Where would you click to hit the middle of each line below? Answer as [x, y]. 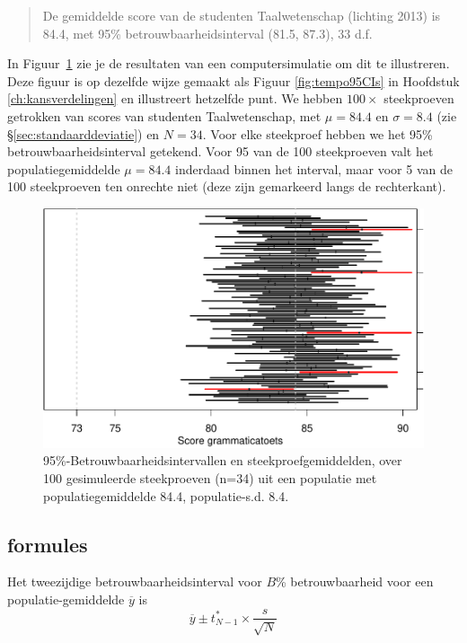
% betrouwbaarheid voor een [355, 581]
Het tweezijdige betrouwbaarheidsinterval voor [135, 581]
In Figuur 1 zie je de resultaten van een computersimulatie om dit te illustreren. [229, 63]
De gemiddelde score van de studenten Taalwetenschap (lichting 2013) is [242, 15]
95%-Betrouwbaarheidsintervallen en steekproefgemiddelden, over [223, 460]
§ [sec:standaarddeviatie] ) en [84, 133]
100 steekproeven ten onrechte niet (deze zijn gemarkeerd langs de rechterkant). [227, 186]
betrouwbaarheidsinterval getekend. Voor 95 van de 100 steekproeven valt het [220, 151]
